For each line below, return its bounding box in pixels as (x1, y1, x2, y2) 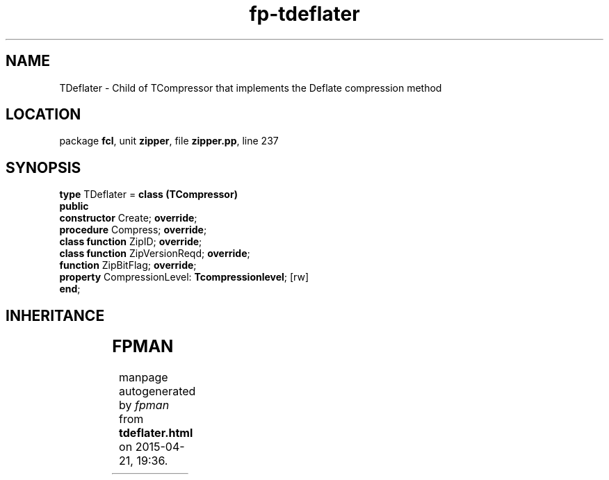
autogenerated (119, 384, 196, 399)
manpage (119, 370, 168, 385)
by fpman (119, 398, 170, 413)
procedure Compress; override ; (59, 224, 207, 236)
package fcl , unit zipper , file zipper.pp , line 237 (59, 135, 279, 147)
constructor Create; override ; (59, 212, 197, 224)
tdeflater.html (119, 426, 193, 440)
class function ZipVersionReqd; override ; (59, 247, 250, 260)
